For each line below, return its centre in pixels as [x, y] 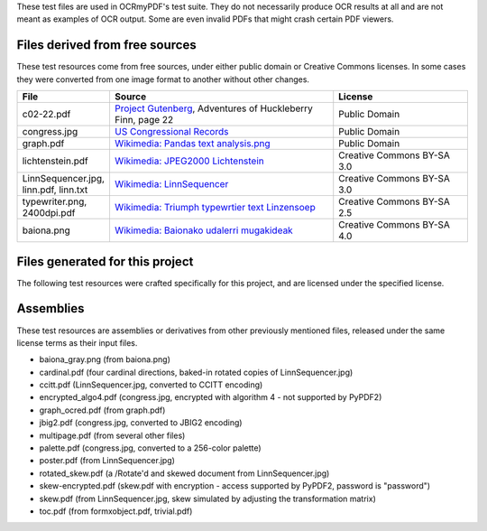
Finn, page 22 [144, 120]
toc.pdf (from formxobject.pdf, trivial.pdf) [116, 511]
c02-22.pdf [46, 115]
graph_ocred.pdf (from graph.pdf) [102, 410]
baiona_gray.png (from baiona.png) [105, 359]
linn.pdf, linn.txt [55, 190]
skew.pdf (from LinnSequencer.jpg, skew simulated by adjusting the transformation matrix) [207, 498]
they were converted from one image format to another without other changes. [163, 79]
